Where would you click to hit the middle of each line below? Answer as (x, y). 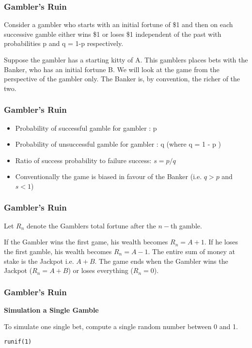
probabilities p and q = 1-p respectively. (64, 43)
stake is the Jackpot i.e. (39, 261)
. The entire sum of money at (191, 251)
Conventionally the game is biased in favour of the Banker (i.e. (109, 176)
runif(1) (18, 342)
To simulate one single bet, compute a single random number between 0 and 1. (121, 326)
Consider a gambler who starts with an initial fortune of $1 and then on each (118, 24)
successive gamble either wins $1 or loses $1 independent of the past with (113, 34)
